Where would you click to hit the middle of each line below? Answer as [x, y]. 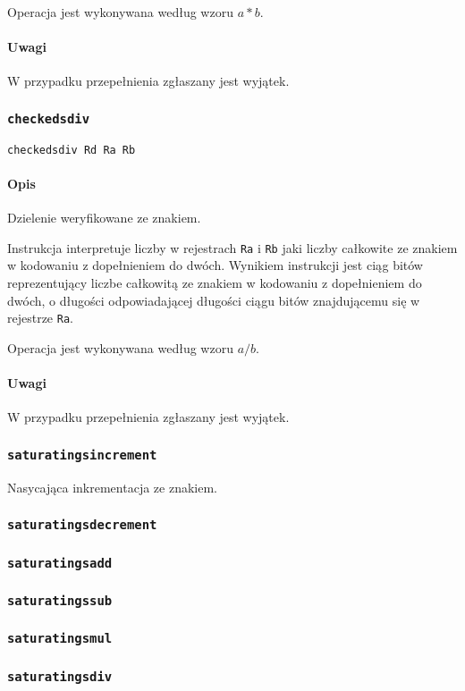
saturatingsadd [60, 563]
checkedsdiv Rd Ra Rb [72, 150]
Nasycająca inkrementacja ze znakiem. [112, 487]
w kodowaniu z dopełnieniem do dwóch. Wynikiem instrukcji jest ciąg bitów [215, 265]
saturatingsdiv [60, 676]
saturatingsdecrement [82, 525]
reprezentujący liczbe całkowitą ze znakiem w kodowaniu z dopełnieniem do [215, 283]
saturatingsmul [60, 639]
